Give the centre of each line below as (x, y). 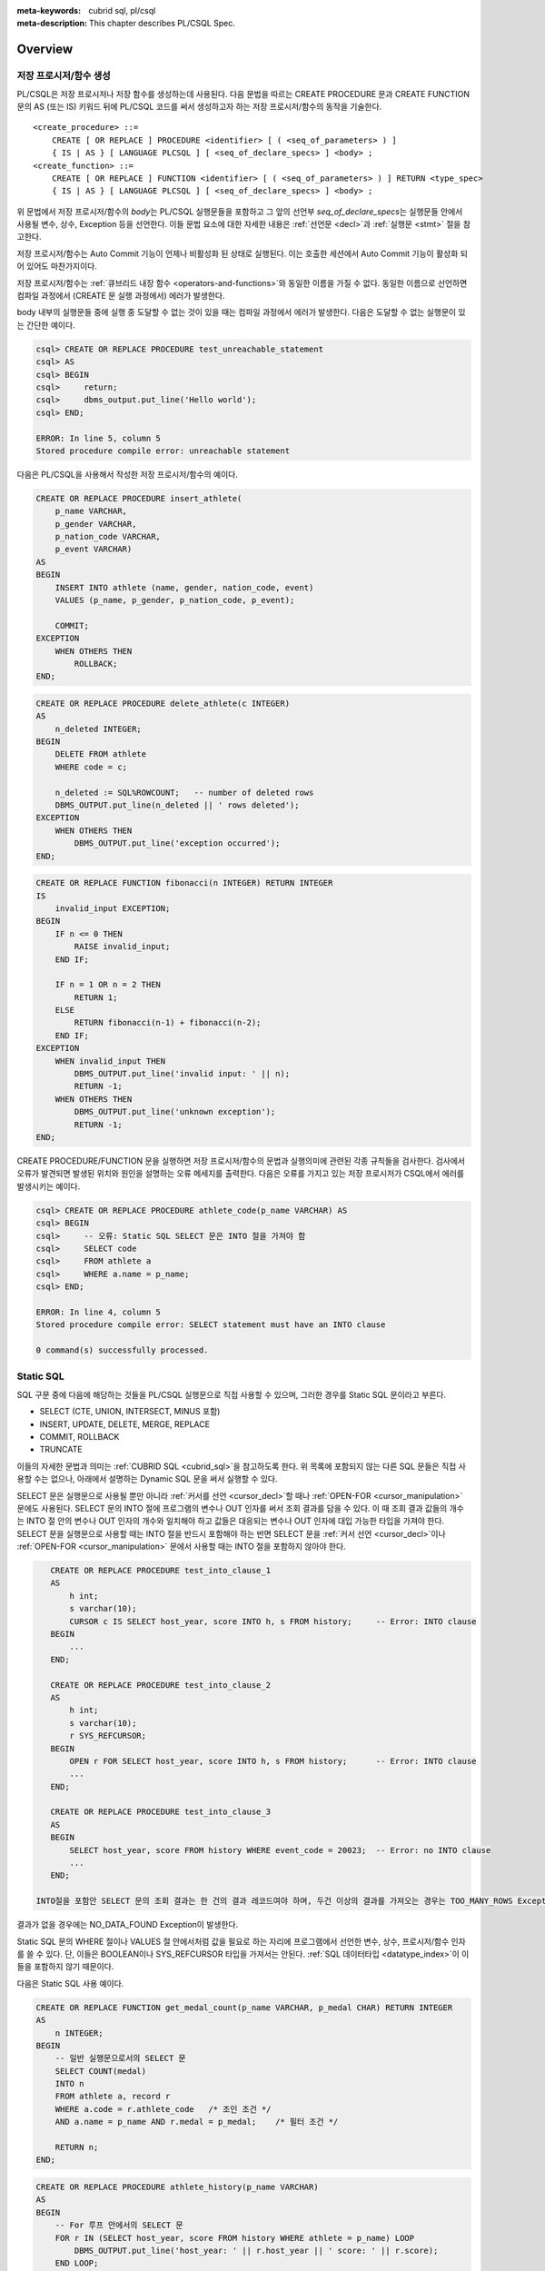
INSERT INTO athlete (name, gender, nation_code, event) (184, 587)
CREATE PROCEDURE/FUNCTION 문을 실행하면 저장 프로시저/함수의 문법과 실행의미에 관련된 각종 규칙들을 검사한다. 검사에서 (241, 1160)
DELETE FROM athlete (101, 754)
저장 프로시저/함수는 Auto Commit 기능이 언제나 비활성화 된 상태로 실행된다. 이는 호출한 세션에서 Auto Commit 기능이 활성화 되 (242, 253)
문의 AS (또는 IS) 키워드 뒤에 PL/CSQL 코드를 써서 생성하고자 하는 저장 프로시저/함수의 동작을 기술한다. (199, 106)
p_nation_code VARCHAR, (108, 537)
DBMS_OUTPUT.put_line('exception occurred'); (177, 843)
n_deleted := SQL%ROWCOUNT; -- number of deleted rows (184, 792)
